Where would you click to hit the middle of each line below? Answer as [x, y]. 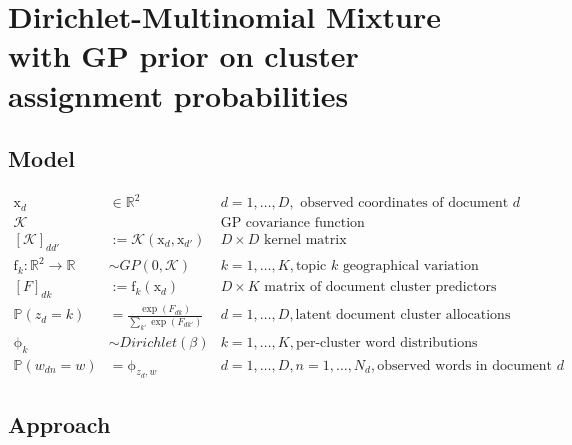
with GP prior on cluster [183, 55]
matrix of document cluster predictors [380, 287]
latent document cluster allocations [403, 315]
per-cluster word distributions [386, 342]
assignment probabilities [178, 94]
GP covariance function [292, 222]
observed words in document [465, 365]
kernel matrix [305, 239]
